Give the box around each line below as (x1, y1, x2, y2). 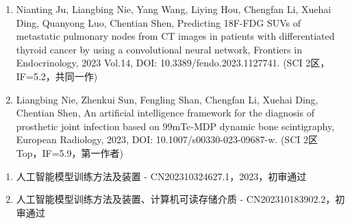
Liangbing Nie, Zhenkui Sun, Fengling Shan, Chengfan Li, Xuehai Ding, (16, 92, 318, 106)
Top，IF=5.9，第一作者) (16, 145, 123, 160)
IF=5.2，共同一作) (16, 69, 98, 83)
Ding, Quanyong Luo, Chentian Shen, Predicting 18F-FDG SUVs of (16, 15, 301, 29)
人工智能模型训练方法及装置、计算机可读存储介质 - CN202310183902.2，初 (16, 192, 345, 206)
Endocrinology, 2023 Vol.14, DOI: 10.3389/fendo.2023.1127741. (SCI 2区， (16, 55, 330, 70)
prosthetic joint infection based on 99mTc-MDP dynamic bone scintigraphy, (16, 119, 335, 133)
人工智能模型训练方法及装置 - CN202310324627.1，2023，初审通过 (16, 169, 307, 183)
